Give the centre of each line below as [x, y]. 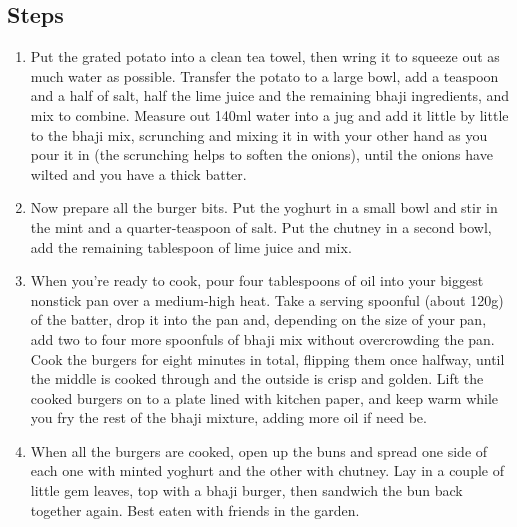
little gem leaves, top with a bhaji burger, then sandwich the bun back [246, 490]
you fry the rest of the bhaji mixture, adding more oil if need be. [228, 417]
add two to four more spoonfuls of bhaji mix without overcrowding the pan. [262, 338]
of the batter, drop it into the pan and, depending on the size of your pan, [258, 319]
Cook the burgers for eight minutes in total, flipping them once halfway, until [267, 358]
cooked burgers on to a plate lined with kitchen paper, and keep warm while [264, 397]
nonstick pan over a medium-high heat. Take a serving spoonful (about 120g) [267, 299]
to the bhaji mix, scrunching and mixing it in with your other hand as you [259, 134]
